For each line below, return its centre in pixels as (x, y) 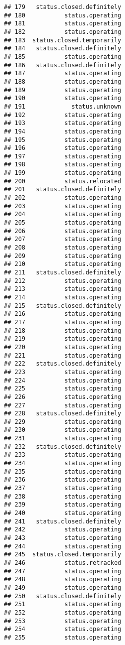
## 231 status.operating (63, 439)
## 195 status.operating (63, 140)
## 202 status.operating (63, 198)
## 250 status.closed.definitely (63, 596)
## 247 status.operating (63, 571)
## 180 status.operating (63, 15)
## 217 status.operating (63, 322)
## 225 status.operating (63, 389)
